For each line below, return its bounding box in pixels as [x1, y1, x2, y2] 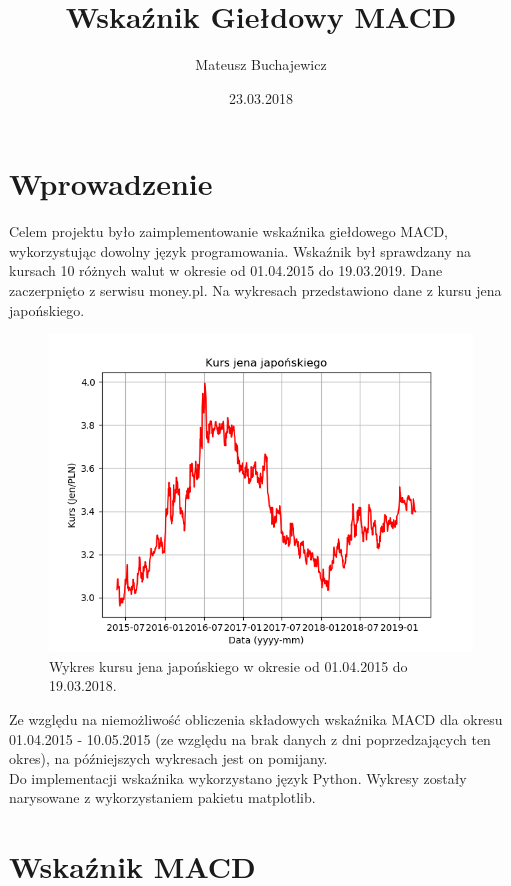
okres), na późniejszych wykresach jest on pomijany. [9, 748, 328, 769]
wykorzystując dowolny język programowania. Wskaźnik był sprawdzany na [9, 240, 472, 261]
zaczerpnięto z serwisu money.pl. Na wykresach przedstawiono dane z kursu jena [9, 280, 502, 301]
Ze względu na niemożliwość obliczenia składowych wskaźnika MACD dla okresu [9, 709, 503, 729]
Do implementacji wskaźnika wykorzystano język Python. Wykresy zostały [9, 767, 467, 788]
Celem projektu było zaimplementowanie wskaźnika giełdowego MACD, [9, 221, 449, 242]
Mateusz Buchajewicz [195, 54, 327, 75]
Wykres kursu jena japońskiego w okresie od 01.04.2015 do [49, 655, 408, 676]
